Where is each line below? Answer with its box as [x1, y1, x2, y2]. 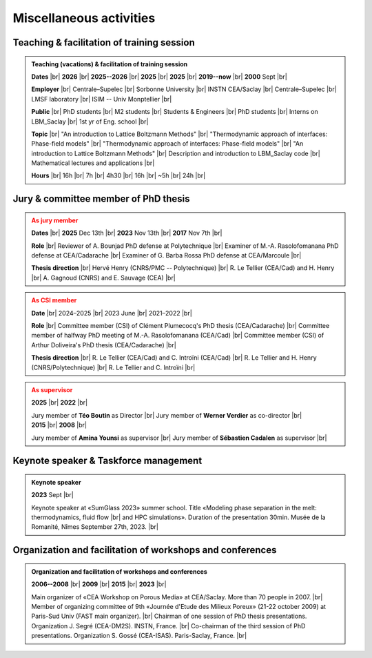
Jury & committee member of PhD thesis [12, 193, 190, 205]
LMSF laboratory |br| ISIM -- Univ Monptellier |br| [31, 95, 172, 103]
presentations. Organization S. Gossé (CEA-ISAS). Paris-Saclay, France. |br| [31, 632, 247, 640]
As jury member [31, 216, 79, 224]
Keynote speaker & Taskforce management [12, 455, 203, 467]
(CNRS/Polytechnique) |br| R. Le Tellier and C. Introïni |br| [31, 363, 196, 371]
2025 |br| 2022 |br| [31, 398, 88, 407]
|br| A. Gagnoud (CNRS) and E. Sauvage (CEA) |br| [31, 273, 176, 282]
